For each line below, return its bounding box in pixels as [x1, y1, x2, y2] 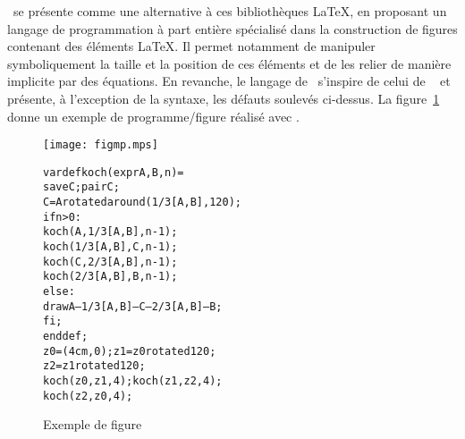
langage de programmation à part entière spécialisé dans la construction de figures [7, 19, 458, 38]
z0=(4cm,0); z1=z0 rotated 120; [43, 344, 216, 358]
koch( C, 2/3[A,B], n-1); [43, 255, 178, 268]
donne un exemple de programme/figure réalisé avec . [7, 106, 300, 125]
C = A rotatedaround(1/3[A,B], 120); [43, 196, 241, 209]
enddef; [43, 330, 89, 343]
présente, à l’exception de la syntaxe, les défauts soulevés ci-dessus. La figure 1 [7, 89, 440, 107]
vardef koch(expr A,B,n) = [43, 165, 184, 179]
